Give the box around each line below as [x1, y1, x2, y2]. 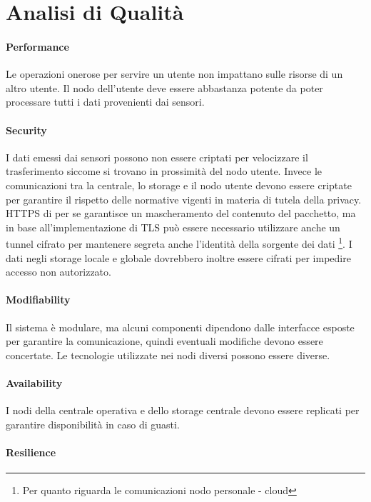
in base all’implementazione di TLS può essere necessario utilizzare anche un [6, 219, 340, 234]
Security [6, 122, 47, 137]
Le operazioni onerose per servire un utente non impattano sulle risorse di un [6, 66, 343, 81]
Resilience [6, 444, 56, 459]
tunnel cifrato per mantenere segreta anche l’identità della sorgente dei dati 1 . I [6, 234, 352, 251]
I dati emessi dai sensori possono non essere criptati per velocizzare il [6, 149, 308, 164]
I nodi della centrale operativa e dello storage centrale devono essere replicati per [6, 403, 360, 418]
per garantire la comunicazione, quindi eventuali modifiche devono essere [6, 333, 323, 348]
